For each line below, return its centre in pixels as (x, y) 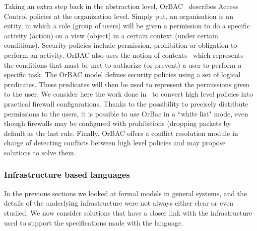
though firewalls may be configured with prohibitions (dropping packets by (118, 123)
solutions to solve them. (40, 152)
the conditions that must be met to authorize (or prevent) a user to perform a (123, 64)
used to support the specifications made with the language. (94, 222)
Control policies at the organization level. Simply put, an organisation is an (119, 16)
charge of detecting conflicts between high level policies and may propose (115, 143)
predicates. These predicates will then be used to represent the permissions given (127, 84)
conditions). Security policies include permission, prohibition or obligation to (121, 45)
